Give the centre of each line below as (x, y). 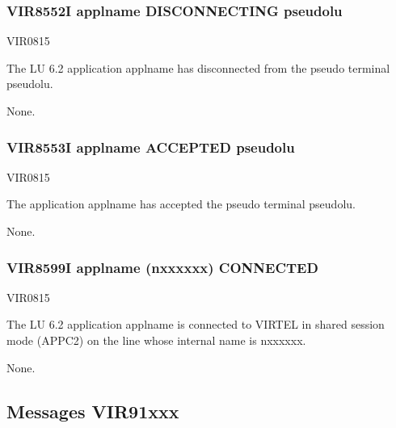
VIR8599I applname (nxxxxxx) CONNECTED (162, 267)
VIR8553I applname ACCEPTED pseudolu (151, 147)
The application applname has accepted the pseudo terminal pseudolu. (181, 204)
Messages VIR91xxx (93, 411)
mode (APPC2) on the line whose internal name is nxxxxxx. (156, 340)
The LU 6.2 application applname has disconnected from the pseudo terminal (198, 67)
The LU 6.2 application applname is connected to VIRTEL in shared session (196, 324)
